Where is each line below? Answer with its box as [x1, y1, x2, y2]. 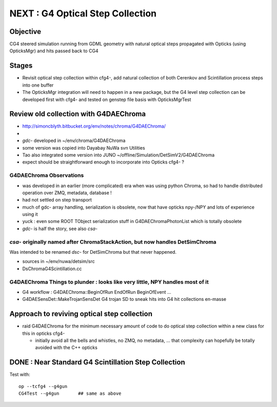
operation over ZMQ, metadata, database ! [22, 190, 112, 196]
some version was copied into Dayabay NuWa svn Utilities [22, 145, 146, 151]
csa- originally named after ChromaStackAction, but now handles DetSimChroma [9, 238, 216, 246]
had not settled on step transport [22, 197, 92, 203]
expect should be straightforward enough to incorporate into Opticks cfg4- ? [22, 159, 185, 165]
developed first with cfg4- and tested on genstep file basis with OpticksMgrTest [22, 96, 191, 103]
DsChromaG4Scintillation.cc [22, 266, 82, 272]
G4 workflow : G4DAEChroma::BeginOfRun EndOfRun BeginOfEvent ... [22, 289, 171, 295]
